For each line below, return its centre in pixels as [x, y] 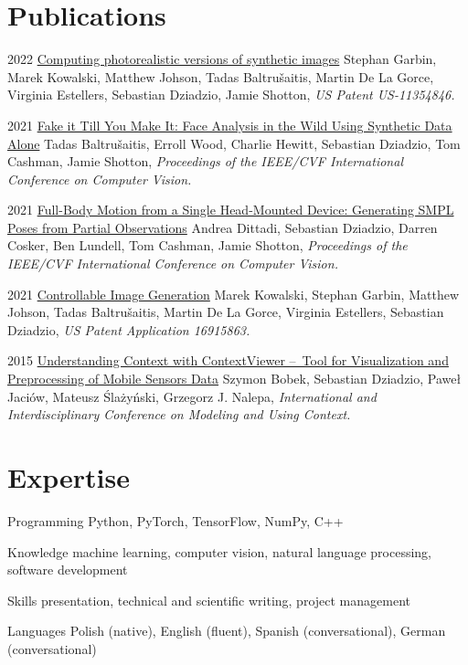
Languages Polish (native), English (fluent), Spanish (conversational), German [227, 631]
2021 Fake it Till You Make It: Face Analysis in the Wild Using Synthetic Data [230, 125]
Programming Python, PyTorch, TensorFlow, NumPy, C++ [175, 520]
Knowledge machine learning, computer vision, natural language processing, [219, 551]
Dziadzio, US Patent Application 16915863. [129, 329]
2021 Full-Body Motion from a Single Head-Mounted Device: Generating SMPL [231, 210]
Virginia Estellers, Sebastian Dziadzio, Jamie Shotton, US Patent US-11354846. [231, 95]
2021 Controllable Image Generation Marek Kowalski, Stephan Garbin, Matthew [233, 294]
